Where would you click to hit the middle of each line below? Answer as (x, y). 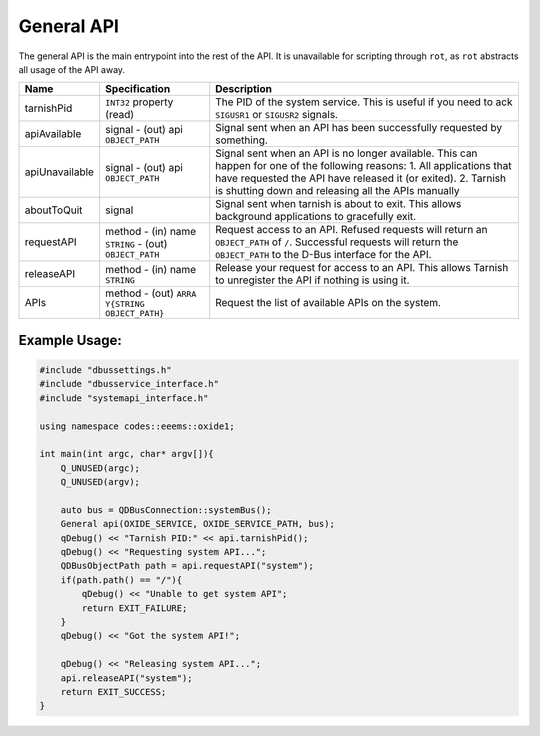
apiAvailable (53, 134)
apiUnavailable (59, 172)
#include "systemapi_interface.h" (124, 398)
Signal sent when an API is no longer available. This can (346, 153)
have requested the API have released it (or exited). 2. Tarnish (361, 178)
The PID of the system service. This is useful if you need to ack (364, 102)
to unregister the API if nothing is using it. (312, 280)
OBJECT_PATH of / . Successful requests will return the (337, 242)
